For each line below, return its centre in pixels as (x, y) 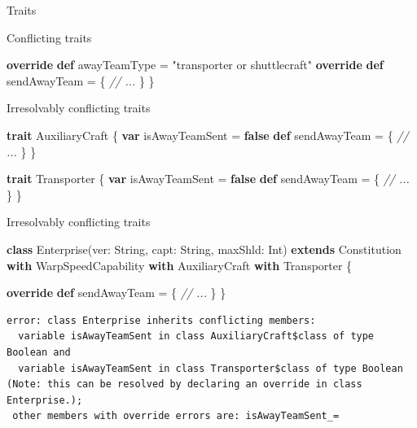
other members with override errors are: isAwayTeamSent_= (176, 416)
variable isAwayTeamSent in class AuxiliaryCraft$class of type (196, 336)
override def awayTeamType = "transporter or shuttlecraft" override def (195, 65)
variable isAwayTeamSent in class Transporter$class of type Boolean (211, 368)
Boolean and (39, 352)
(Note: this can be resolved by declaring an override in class (184, 384)
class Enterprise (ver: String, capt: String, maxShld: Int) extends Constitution (204, 249)
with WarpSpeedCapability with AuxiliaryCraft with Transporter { (180, 265)
